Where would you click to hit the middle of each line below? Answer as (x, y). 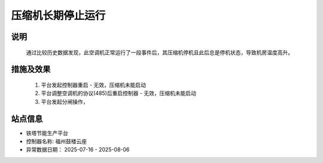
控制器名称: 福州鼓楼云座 (56, 142)
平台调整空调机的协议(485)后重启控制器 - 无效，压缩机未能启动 (119, 93)
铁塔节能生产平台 (47, 133)
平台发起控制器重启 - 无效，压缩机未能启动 (94, 85)
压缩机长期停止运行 (58, 16)
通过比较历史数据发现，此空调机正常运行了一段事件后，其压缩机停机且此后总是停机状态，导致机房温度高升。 (159, 52)
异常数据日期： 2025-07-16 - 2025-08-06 (78, 150)
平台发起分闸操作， (65, 102)
